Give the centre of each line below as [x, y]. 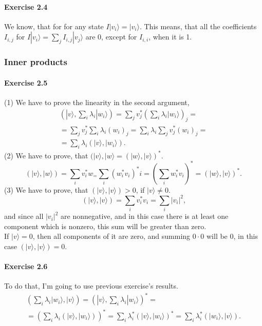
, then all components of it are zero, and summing [111, 236]
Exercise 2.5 [26, 82]
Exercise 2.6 [26, 266]
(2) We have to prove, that [46, 155]
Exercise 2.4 [26, 6]
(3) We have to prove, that [46, 189]
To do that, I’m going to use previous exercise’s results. [91, 286]
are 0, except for [111, 37]
